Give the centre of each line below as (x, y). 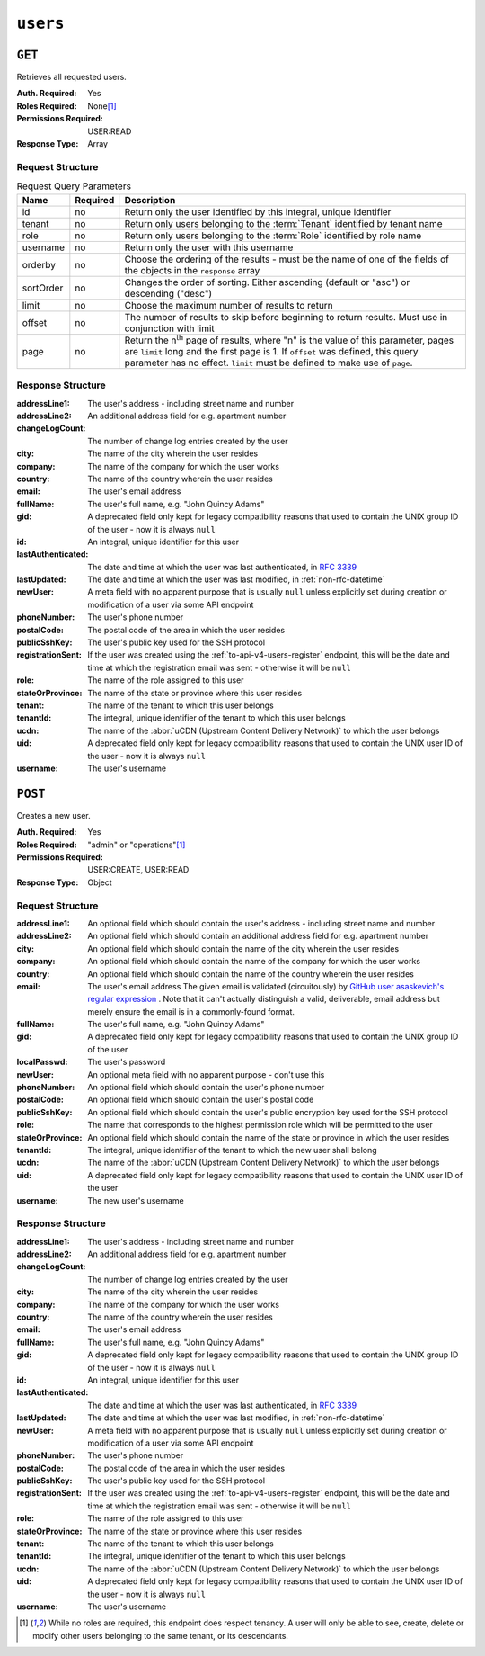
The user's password (127, 1062)
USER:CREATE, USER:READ (138, 870)
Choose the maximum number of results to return (229, 305)
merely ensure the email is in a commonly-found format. (191, 1011)
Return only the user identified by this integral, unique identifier (258, 211)
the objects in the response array (192, 270)
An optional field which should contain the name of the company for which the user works (254, 962)
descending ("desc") (168, 293)
